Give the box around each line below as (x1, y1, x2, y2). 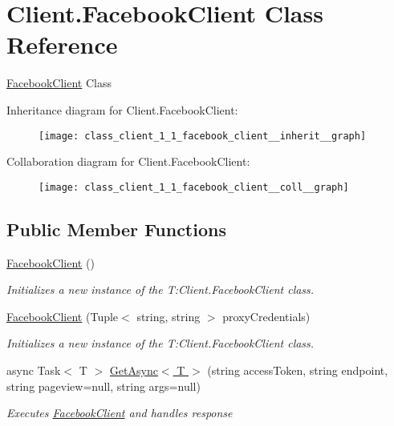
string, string (136, 307, 201, 324)
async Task (6, 361, 61, 378)
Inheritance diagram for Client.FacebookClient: (6, 101, 238, 118)
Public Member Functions (6, 216, 226, 241)
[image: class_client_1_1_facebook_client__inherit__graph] (39, 130, 367, 142)
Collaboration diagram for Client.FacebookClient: (6, 153, 250, 170)
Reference (6, 28, 118, 61)
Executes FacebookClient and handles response (6, 404, 233, 421)
